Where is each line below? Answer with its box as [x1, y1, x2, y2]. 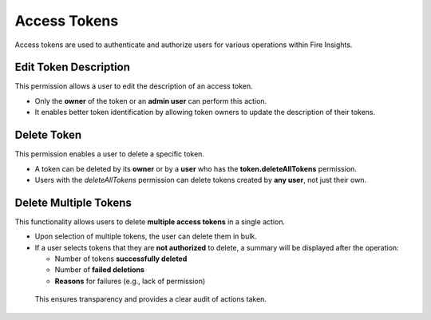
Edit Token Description [14, 61, 131, 74]
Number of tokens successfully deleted [54, 254, 188, 263]
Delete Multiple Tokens [14, 196, 132, 209]
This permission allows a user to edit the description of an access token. [14, 81, 253, 91]
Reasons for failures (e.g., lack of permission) [54, 276, 206, 286]
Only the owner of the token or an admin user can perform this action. [34, 96, 267, 105]
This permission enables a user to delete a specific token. [14, 149, 205, 159]
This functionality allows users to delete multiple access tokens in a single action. [14, 216, 286, 227]
